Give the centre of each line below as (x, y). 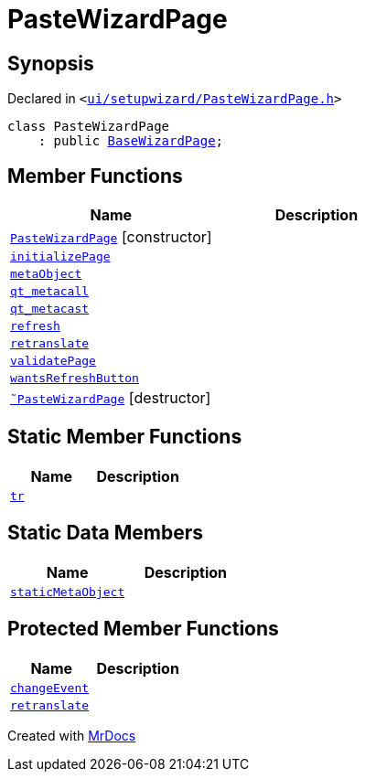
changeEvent (50, 688)
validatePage (53, 361)
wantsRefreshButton (75, 379)
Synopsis (51, 63)
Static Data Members (106, 533)
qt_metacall (50, 292)
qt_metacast (50, 309)
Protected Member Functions (143, 629)
